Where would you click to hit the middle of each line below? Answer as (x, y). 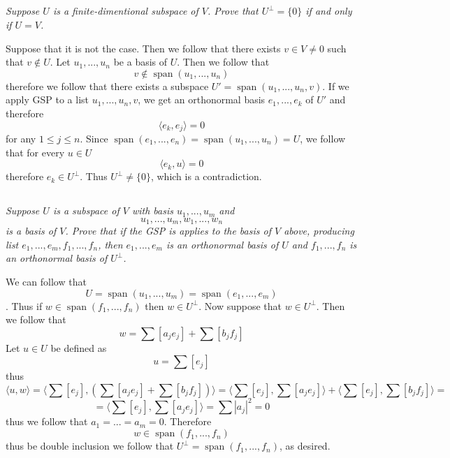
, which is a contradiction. (206, 176)
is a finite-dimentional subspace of (125, 11)
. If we (336, 86)
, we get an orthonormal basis (202, 99)
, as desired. (305, 446)
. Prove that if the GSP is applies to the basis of (168, 231)
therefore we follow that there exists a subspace (107, 86)
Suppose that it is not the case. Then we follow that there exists (143, 48)
